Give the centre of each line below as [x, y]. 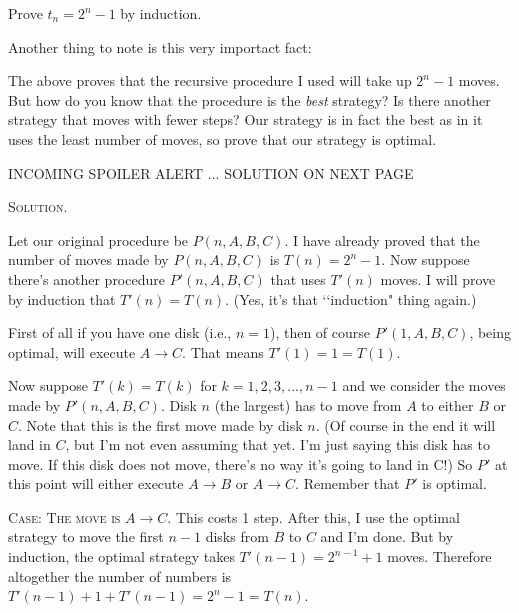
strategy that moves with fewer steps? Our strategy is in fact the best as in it [245, 119]
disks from [237, 536]
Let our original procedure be [98, 239]
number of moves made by [88, 259]
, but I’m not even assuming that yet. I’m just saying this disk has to [277, 444]
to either [447, 404]
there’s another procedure [86, 278]
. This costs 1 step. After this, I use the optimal [313, 516]
